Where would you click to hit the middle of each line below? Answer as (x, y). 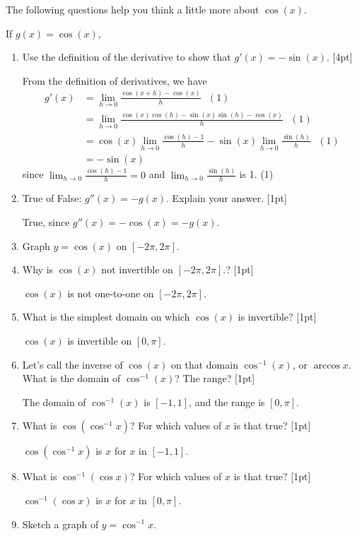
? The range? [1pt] (215, 378)
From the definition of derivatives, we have (115, 80)
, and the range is (227, 401)
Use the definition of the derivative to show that (127, 57)
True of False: (52, 198)
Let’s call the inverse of (72, 364)
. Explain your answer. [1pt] (227, 198)
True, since (46, 222)
